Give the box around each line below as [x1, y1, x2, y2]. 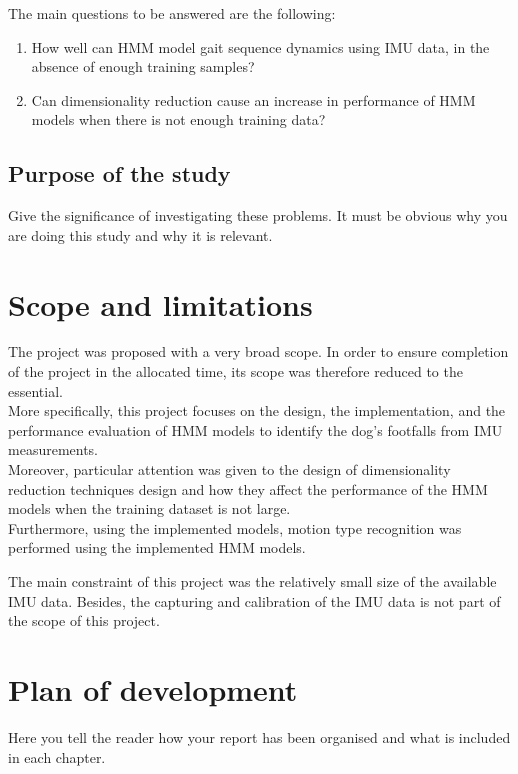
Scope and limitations [8, 283, 313, 324]
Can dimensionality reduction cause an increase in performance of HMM [31, 89, 476, 110]
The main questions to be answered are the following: [8, 3, 336, 23]
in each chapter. [8, 746, 106, 767]
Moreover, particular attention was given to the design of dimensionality [8, 459, 451, 480]
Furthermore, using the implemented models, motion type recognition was [8, 517, 462, 538]
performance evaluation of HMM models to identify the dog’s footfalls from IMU [8, 419, 503, 440]
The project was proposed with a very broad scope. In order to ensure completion [8, 341, 509, 362]
